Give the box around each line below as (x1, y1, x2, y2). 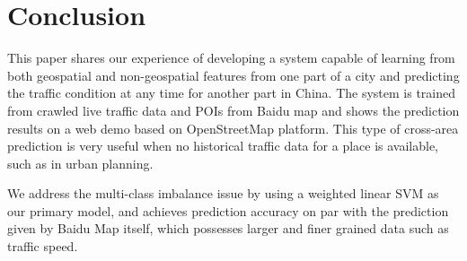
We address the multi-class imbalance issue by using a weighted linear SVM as (7, 184, 439, 203)
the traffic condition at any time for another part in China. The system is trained (7, 83, 455, 102)
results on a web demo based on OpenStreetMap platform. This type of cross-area (7, 118, 459, 137)
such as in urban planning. (7, 153, 154, 172)
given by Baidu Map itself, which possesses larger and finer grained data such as (7, 219, 449, 238)
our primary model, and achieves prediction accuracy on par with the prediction (7, 201, 449, 220)
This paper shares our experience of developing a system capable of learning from (7, 48, 455, 67)
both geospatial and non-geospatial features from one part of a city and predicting (7, 65, 460, 84)
